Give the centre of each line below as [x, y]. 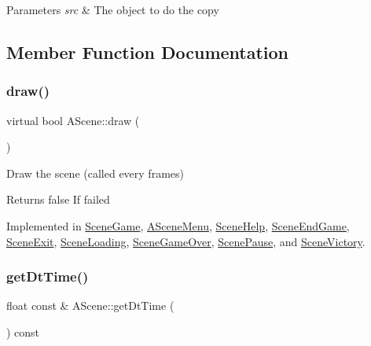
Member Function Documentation [148, 52]
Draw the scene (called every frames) [95, 173]
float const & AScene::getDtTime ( [90, 306]
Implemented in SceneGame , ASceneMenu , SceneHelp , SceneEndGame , [178, 225]
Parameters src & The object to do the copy [113, 9]
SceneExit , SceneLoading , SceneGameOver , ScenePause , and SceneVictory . [186, 241]
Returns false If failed [58, 199]
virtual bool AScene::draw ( [73, 120]
